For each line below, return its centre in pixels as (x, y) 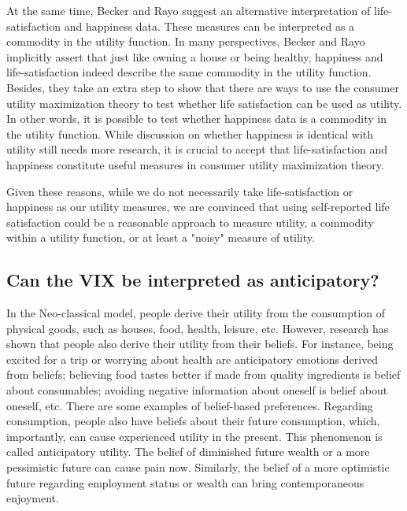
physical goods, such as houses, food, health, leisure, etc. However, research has (198, 328)
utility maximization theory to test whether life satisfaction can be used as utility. (204, 103)
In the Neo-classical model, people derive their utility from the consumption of (196, 313)
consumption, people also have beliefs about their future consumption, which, (193, 421)
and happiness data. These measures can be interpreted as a (209, 26)
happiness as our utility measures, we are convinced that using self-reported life (198, 207)
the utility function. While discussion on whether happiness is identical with (190, 133)
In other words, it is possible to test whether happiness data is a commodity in (196, 118)
